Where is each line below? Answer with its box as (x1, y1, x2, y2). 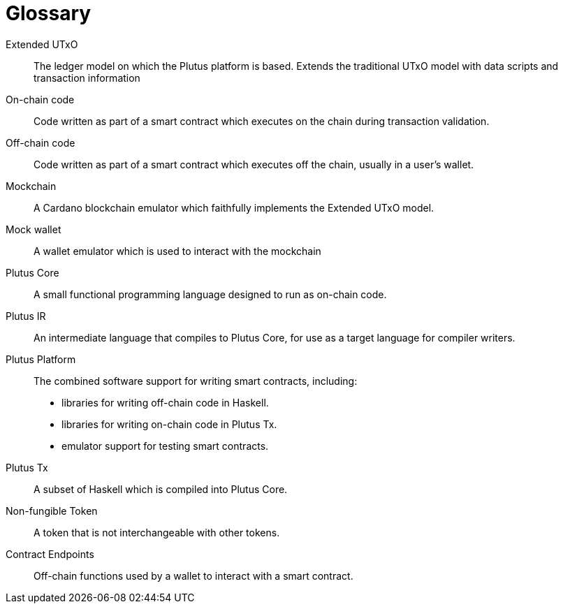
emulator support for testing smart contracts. (61, 439, 269, 452)
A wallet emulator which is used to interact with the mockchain (34, 244, 321, 257)
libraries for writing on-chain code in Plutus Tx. (61, 418, 277, 430)
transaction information (34, 71, 140, 84)
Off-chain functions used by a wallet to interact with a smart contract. (34, 569, 353, 582)
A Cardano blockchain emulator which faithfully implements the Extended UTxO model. (34, 201, 434, 214)
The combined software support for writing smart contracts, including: (34, 374, 358, 387)
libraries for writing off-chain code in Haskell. (61, 396, 269, 409)
